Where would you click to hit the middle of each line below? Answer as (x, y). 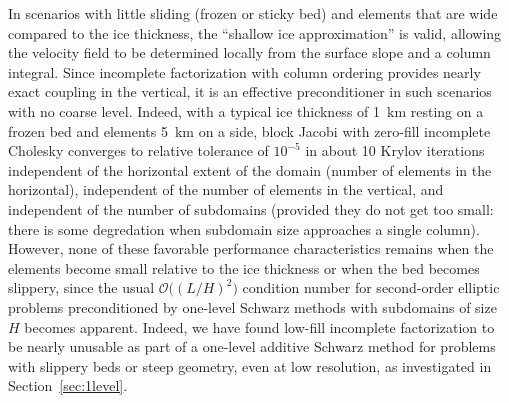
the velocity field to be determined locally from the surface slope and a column (249, 52)
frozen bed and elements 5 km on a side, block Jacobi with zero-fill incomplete (249, 130)
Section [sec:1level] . (68, 385)
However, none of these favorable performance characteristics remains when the (251, 248)
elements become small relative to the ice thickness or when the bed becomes (244, 267)
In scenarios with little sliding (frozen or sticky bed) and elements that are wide (253, 13)
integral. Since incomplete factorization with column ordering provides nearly (244, 71)
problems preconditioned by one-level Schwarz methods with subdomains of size (252, 306)
